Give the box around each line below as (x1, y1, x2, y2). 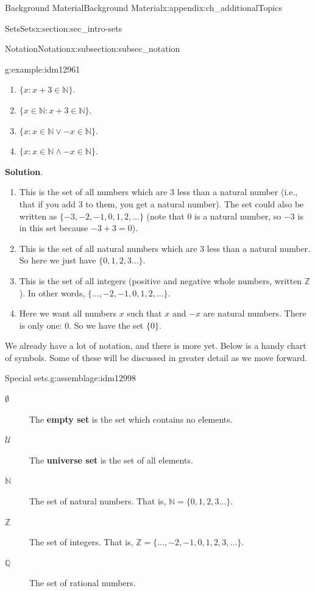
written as (19, 209, 57, 222)
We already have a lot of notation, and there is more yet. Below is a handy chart (5, 339, 306, 352)
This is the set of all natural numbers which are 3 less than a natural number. (19, 242, 311, 254)
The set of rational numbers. (29, 576, 136, 589)
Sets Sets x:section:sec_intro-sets (5, 21, 122, 34)
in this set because (19, 221, 88, 234)
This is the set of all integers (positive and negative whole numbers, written (19, 274, 302, 287)
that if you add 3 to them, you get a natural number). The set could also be (19, 197, 304, 210)
